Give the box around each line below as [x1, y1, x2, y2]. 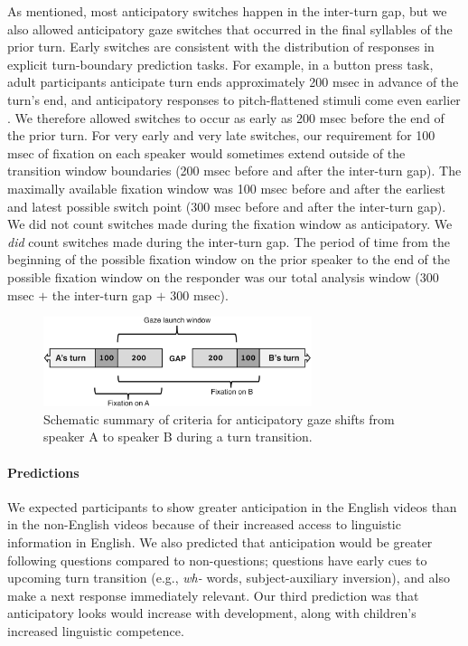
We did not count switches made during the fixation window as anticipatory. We [7, 214, 453, 233]
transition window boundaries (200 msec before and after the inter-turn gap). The [7, 161, 462, 180]
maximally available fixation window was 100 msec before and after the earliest [7, 178, 445, 197]
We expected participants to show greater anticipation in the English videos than [7, 497, 457, 516]
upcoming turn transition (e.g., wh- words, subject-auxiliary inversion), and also [7, 568, 450, 587]
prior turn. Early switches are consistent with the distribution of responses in [7, 37, 435, 56]
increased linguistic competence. [7, 621, 184, 640]
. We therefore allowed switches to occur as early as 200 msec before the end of [7, 108, 445, 127]
